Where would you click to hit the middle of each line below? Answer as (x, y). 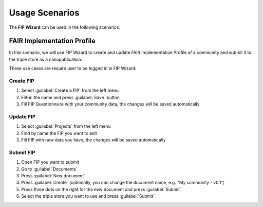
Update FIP (22, 117)
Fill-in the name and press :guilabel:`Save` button (70, 97)
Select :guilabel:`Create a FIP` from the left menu (70, 90)
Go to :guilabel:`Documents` (49, 169)
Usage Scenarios (44, 13)
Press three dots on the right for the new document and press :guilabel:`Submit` (101, 189)
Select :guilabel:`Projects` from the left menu (66, 126)
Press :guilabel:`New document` (53, 176)
